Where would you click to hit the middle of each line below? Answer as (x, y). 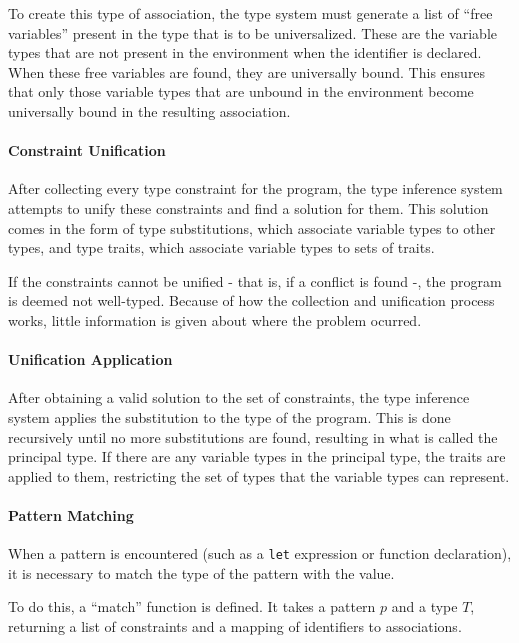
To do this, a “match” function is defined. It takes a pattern (192, 606)
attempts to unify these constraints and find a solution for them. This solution (248, 207)
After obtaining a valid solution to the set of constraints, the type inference (239, 397)
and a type (424, 606)
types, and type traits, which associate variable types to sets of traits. (221, 247)
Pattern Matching (71, 514)
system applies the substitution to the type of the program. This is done (229, 416)
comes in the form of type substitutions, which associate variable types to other (252, 227)
